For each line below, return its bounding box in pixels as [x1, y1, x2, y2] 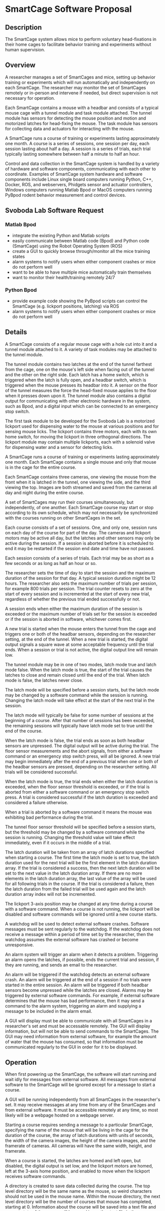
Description [5, 23, 42, 32]
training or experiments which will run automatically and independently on [5, 79, 155, 85]
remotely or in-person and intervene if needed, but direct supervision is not [5, 90, 158, 96]
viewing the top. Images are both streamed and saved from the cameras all [5, 484, 158, 490]
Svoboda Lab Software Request [5, 206, 104, 215]
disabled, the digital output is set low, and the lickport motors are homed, [5, 1163, 153, 1169]
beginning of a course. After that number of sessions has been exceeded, [5, 717, 155, 723]
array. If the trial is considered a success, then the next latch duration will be [5, 865, 160, 871]
